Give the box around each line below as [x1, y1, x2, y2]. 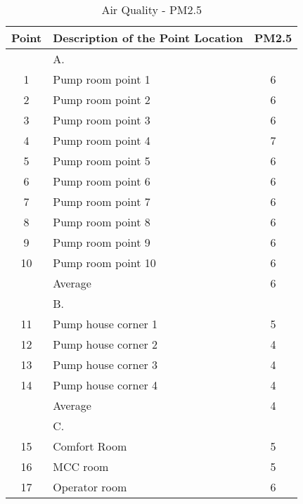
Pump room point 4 [53, 132, 150, 148]
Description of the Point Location [53, 30, 243, 46]
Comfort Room [53, 438, 127, 454]
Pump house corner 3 [53, 356, 158, 373]
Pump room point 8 [53, 214, 150, 230]
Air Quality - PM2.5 [101, 1, 202, 18]
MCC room [53, 458, 109, 474]
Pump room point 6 [53, 173, 150, 189]
